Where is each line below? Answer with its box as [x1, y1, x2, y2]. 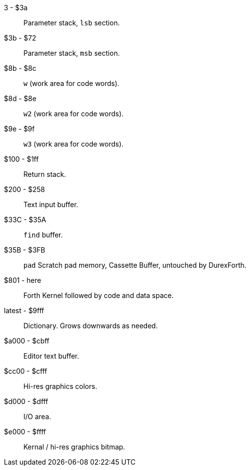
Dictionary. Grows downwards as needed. [23, 321, 158, 330]
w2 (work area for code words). [23, 109, 124, 118]
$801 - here [4, 276, 42, 284]
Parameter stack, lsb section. [23, 19, 120, 27]
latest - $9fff [4, 306, 44, 315]
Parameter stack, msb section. [23, 49, 120, 57]
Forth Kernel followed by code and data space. [23, 291, 174, 299]
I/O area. [23, 412, 51, 421]
